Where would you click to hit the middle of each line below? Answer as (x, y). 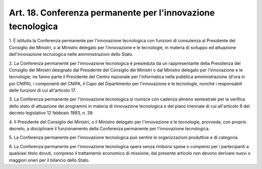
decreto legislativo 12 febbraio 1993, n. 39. (51, 113)
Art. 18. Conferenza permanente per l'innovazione (112, 13)
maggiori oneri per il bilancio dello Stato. (49, 160)
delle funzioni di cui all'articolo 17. (42, 90)
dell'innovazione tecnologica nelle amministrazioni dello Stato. (71, 54)
